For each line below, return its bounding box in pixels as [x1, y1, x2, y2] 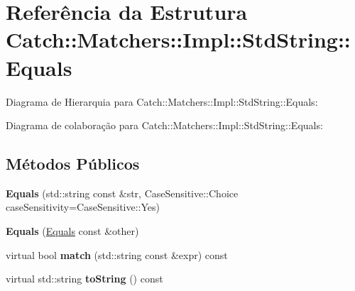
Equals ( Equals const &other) [6, 224, 139, 238]
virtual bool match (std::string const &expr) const [6, 247, 228, 262]
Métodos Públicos [6, 153, 140, 175]
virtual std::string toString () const [6, 271, 163, 286]
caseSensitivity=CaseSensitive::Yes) [6, 199, 160, 214]
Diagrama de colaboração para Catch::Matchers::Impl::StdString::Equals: [6, 118, 323, 133]
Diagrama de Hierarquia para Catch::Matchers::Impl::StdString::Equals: [6, 94, 318, 109]
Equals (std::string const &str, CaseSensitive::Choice [6, 185, 239, 200]
